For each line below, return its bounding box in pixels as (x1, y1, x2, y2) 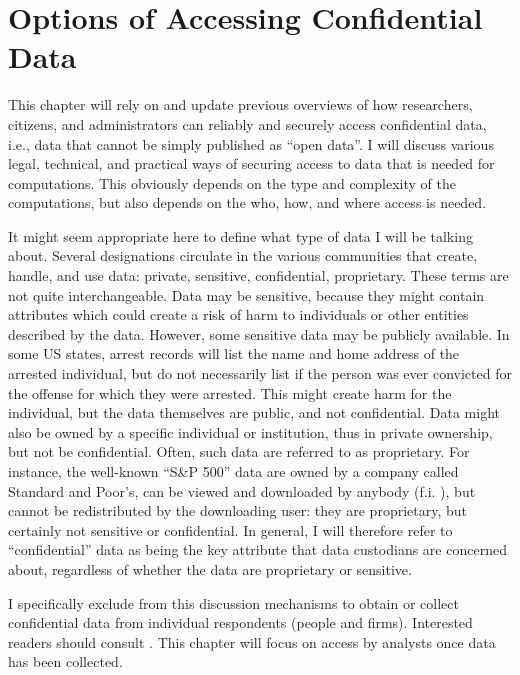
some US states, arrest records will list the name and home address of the (8, 343, 460, 364)
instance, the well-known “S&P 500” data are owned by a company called (8, 461, 459, 481)
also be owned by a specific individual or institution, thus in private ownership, (8, 421, 493, 442)
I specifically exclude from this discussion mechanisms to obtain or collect (8, 592, 459, 613)
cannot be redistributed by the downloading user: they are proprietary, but (8, 500, 468, 521)
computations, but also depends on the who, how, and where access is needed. (8, 192, 487, 213)
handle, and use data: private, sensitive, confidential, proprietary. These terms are (8, 265, 509, 286)
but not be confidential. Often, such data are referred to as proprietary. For (8, 441, 470, 462)
